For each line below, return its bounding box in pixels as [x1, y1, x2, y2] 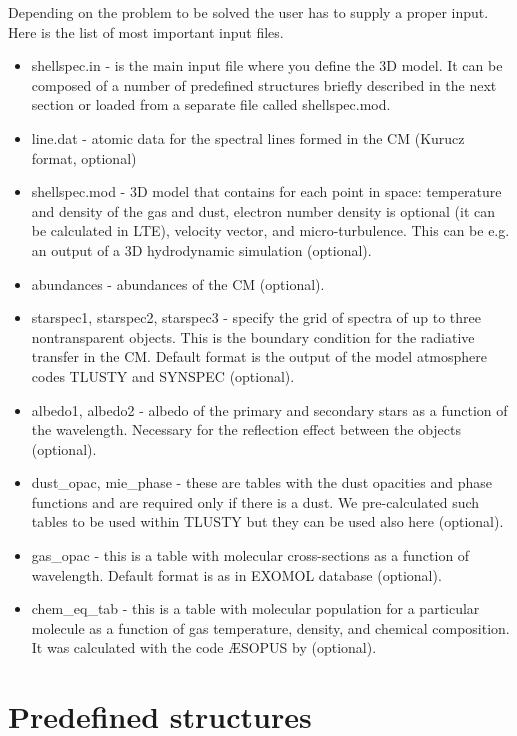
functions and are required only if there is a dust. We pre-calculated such [31, 491, 480, 512]
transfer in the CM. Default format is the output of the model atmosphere [31, 346, 488, 367]
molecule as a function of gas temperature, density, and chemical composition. [31, 617, 510, 638]
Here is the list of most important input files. [8, 21, 284, 42]
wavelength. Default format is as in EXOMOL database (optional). [31, 564, 442, 585]
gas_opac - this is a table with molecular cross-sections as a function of [31, 545, 470, 566]
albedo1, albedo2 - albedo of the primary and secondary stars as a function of [31, 399, 508, 420]
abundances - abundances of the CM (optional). [31, 273, 325, 294]
